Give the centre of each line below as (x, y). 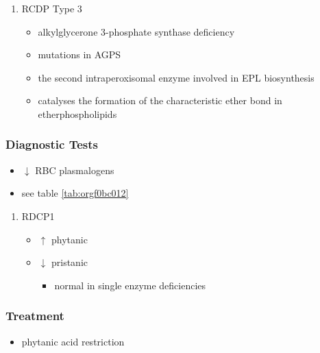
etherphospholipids (77, 113)
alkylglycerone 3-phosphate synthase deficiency (136, 31)
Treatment (35, 316)
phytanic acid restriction (73, 341)
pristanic (70, 262)
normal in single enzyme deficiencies (130, 285)
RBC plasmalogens (75, 170)
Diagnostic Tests (52, 144)
